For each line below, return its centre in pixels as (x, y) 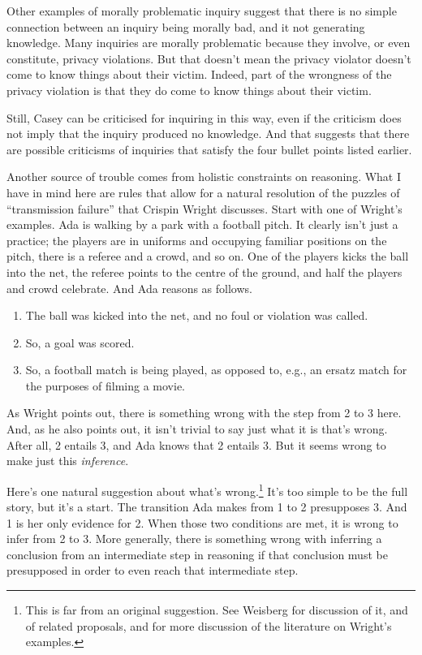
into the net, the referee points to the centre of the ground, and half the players (205, 271)
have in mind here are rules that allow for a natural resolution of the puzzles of (203, 192)
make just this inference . (68, 461)
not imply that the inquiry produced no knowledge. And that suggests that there (208, 134)
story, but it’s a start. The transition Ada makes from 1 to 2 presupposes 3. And (207, 507)
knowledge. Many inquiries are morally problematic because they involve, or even (209, 43)
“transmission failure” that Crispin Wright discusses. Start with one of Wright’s (205, 208)
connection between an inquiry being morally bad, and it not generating (186, 26)
